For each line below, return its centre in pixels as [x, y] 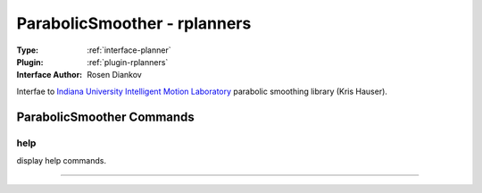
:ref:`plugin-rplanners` [128, 62]
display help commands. [62, 160]
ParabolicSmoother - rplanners [134, 23]
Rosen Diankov [114, 75]
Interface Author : [50, 75]
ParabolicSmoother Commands [106, 117]
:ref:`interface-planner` [129, 50]
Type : [28, 50]
